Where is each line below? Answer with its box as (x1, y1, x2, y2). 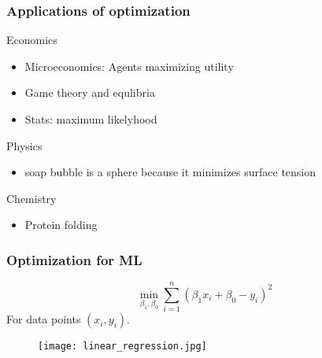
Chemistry (6, 190, 57, 206)
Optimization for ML (6, 249, 142, 269)
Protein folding (24, 216, 98, 233)
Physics (6, 137, 43, 153)
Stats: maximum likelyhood (24, 111, 157, 127)
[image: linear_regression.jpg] (38, 341, 207, 352)
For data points (6, 311, 81, 327)
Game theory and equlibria (24, 84, 155, 101)
